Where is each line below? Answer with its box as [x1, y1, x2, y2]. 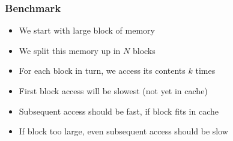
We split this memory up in [19, 44, 121, 56]
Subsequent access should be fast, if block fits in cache [19, 104, 219, 117]
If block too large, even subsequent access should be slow [19, 125, 228, 137]
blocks [132, 44, 156, 56]
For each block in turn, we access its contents [19, 64, 186, 77]
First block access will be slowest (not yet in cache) [19, 85, 208, 97]
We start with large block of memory [19, 24, 155, 37]
